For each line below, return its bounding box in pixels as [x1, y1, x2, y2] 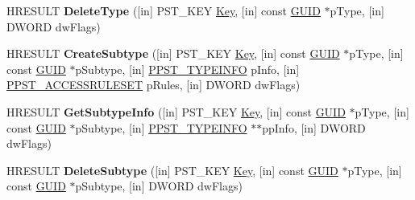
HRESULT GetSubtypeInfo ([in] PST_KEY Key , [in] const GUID [6, 103, 346, 120]
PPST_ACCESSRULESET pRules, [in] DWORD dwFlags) [6, 76, 301, 93]
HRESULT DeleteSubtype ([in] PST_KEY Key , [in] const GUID [6, 161, 338, 178]
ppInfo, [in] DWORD [262, 119, 366, 136]
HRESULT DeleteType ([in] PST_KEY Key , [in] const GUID [6, 2, 321, 18]
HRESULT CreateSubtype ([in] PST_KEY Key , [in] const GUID [6, 45, 340, 62]
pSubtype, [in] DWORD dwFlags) [75, 178, 243, 194]
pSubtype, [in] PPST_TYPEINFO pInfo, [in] [75, 60, 300, 77]
